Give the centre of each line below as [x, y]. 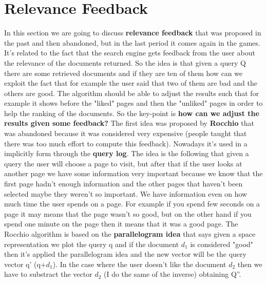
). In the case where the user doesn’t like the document [139, 264]
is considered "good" [222, 244]
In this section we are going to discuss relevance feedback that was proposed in [133, 33]
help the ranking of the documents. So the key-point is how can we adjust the [132, 113]
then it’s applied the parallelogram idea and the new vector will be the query [125, 254]
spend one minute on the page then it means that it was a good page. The [121, 224]
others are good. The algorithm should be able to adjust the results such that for [132, 93]
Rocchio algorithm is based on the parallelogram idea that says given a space [130, 234]
